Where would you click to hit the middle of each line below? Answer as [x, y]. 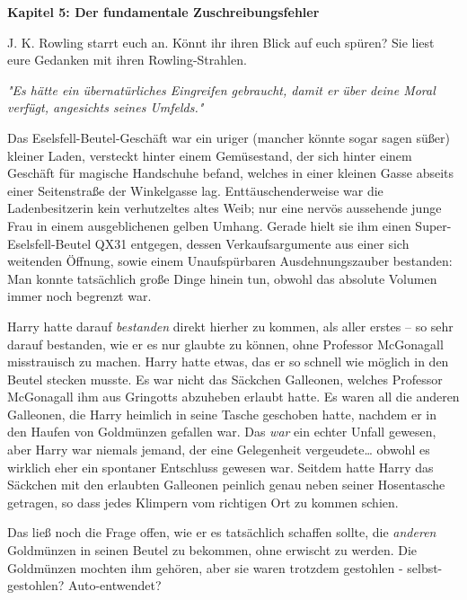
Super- [433, 225]
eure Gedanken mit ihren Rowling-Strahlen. [127, 60]
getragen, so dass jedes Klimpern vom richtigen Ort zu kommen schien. [203, 502]
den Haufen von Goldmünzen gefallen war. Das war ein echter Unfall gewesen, [222, 432]
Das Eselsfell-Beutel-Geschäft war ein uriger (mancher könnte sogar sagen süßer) [229, 137]
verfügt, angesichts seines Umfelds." [106, 107]
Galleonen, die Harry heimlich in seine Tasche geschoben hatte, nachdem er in [222, 414]
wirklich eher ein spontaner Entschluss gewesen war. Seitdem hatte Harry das [220, 467]
